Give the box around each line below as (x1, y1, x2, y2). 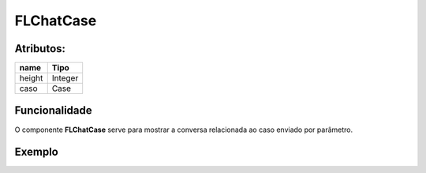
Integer (51, 73, 79, 84)
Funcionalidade (14, 103, 92, 118)
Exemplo (14, 145, 58, 159)
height (19, 73, 43, 84)
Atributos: (14, 42, 66, 55)
